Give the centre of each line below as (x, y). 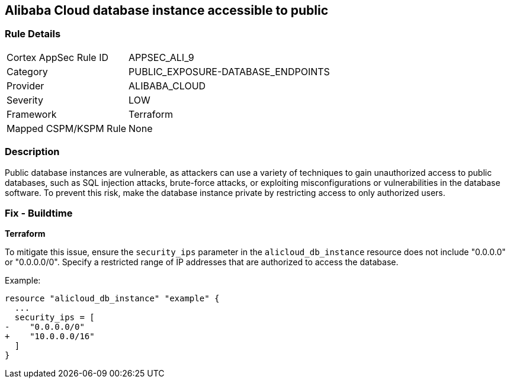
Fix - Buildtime (39, 213)
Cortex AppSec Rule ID (58, 57)
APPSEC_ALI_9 (161, 57)
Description (32, 152)
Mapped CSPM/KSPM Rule (67, 128)
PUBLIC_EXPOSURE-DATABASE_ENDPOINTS (229, 71)
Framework (32, 114)
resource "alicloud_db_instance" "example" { (112, 299)
